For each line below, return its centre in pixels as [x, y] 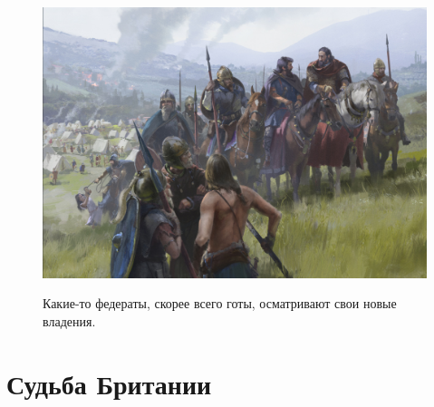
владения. [69, 320]
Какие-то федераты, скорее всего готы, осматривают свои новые [220, 303]
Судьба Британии [109, 383]
